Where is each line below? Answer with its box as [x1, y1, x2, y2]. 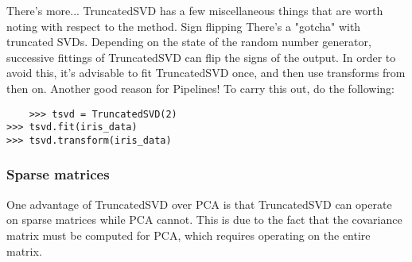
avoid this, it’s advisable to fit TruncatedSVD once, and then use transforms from [6, 64, 406, 81]
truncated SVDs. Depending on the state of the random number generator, [6, 33, 371, 50]
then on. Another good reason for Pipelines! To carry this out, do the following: [6, 79, 395, 96]
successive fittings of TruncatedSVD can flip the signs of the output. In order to [6, 48, 396, 65]
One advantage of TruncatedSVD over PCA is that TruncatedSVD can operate [6, 195, 392, 212]
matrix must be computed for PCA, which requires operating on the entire [6, 226, 371, 243]
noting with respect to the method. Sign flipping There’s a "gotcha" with [6, 17, 361, 34]
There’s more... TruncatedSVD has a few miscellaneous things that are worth [6, 2, 383, 18]
